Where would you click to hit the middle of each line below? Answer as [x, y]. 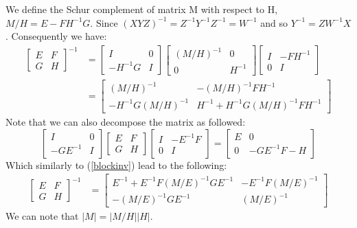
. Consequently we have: [56, 36]
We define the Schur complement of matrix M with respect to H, [142, 9]
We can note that [42, 216]
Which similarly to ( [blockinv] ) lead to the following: [116, 164]
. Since [104, 22]
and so [274, 22]
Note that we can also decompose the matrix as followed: [126, 121]
